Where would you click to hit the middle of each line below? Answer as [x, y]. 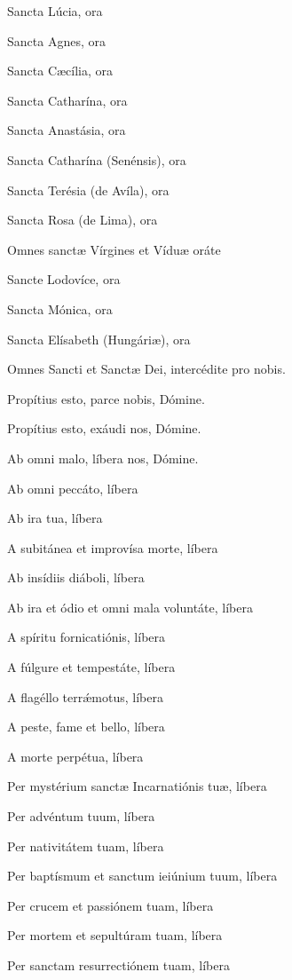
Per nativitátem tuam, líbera [86, 846]
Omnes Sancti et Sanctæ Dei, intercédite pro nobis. [146, 369]
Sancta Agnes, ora [56, 40]
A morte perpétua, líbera [75, 756]
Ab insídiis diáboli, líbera [76, 577]
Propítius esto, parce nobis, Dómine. [106, 398]
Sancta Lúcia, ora [55, 11]
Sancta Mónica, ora [60, 308]
